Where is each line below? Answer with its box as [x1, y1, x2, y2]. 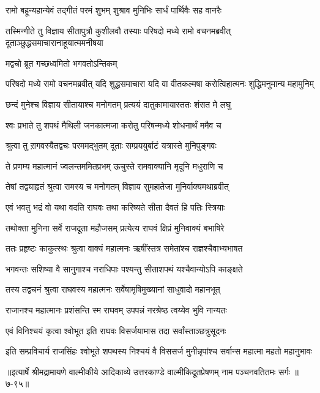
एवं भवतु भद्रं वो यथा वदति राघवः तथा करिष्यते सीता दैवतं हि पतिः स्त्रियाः [6, 200, 225, 213]
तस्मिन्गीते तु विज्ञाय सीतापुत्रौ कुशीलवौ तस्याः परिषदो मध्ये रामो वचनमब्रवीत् [6, 24, 231, 37]
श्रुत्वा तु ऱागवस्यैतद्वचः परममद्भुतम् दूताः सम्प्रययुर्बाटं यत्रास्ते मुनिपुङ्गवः [6, 139, 217, 152]
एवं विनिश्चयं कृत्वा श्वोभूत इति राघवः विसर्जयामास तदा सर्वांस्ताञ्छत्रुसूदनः [6, 324, 226, 337]
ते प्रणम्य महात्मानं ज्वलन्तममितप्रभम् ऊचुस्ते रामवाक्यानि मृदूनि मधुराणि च [6, 159, 223, 172]
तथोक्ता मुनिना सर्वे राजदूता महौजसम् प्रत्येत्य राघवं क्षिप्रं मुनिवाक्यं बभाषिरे [6, 221, 225, 234]
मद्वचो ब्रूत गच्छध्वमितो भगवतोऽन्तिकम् [6, 56, 117, 69]
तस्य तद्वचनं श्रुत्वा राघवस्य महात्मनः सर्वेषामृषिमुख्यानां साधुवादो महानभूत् [6, 283, 220, 296]
